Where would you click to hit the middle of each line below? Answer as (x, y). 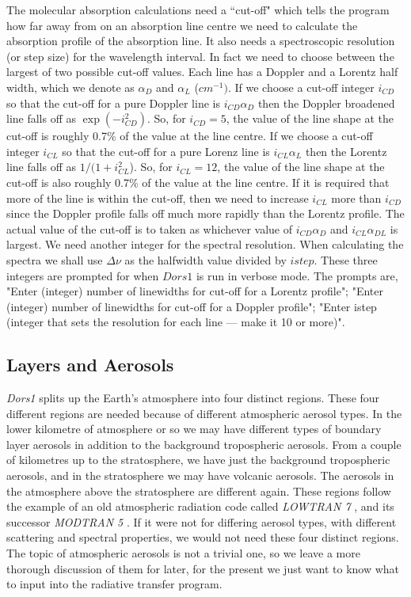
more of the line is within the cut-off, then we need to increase (158, 198)
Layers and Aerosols (90, 365)
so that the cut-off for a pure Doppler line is (113, 103)
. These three (346, 259)
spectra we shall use (55, 259)
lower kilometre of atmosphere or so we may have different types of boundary (194, 429)
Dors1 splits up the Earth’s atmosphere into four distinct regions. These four (193, 398)
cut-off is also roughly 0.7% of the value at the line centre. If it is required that (198, 182)
